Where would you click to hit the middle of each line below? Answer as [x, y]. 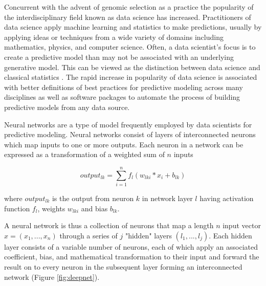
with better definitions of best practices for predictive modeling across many [124, 87]
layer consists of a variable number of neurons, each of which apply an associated [131, 246]
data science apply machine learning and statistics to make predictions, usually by [133, 27]
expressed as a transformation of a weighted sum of [84, 154]
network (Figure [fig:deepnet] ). [52, 277]
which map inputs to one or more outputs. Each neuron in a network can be [124, 144]
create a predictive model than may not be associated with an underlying [119, 57]
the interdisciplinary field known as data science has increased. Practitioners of [128, 17]
